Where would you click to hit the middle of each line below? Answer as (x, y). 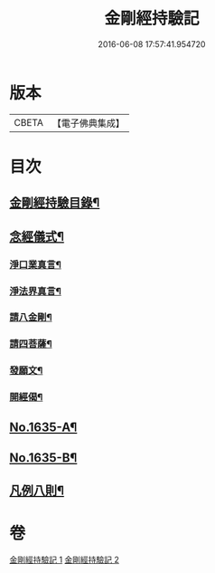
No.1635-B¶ (43, 458)
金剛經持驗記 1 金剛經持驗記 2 (65, 560)
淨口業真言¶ (35, 264)
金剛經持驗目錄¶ (55, 203)
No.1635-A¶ (43, 427)
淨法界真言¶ (35, 291)
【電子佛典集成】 (88, 123)
